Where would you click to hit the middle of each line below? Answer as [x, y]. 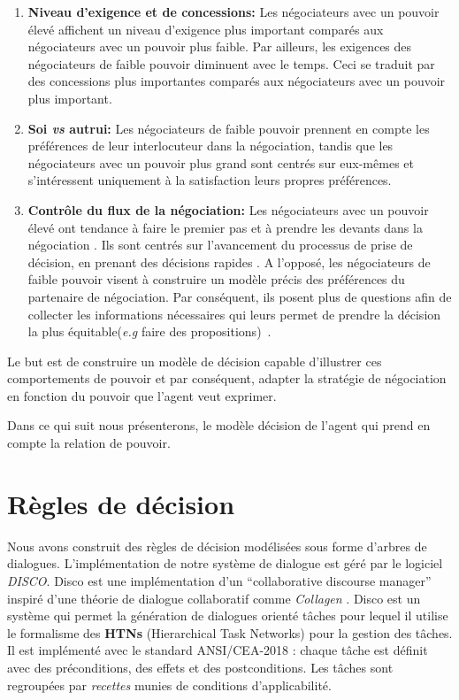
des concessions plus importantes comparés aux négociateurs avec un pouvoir [237, 81]
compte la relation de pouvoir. [89, 443]
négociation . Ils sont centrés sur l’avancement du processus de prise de [220, 245]
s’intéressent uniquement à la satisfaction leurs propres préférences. [210, 180]
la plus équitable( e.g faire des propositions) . [149, 331]
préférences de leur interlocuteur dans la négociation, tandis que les [210, 146]
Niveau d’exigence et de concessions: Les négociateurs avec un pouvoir [233, 12]
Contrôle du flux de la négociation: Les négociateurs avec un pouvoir [228, 209]
